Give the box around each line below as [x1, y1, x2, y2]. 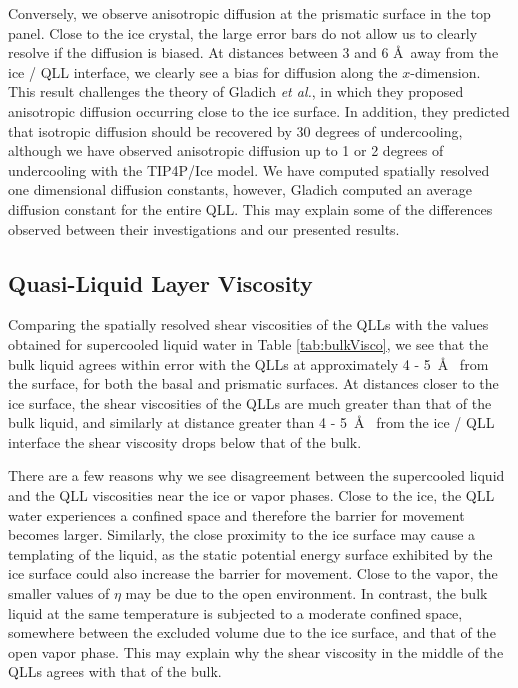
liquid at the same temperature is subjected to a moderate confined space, [8, 602, 463, 623]
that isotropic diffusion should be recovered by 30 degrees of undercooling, [8, 120, 463, 141]
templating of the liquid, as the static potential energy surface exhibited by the [8, 543, 493, 564]
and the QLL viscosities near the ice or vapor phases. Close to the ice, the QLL [8, 485, 495, 506]
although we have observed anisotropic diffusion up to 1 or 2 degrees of [8, 140, 444, 161]
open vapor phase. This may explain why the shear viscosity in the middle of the [8, 641, 504, 662]
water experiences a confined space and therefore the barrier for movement [8, 504, 465, 525]
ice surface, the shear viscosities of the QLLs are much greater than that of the [8, 392, 492, 413]
